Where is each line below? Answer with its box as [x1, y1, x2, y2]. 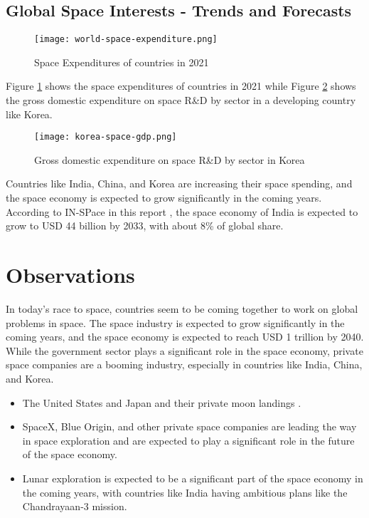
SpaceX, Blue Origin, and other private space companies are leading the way [22, 419, 357, 434]
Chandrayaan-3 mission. [22, 499, 127, 514]
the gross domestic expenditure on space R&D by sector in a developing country [6, 93, 356, 108]
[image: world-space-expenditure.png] [34, 34, 218, 45]
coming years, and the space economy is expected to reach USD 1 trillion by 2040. [6, 329, 364, 344]
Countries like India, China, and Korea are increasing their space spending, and [6, 176, 353, 191]
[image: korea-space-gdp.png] [34, 132, 177, 143]
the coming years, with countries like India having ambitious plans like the [22, 485, 348, 499]
